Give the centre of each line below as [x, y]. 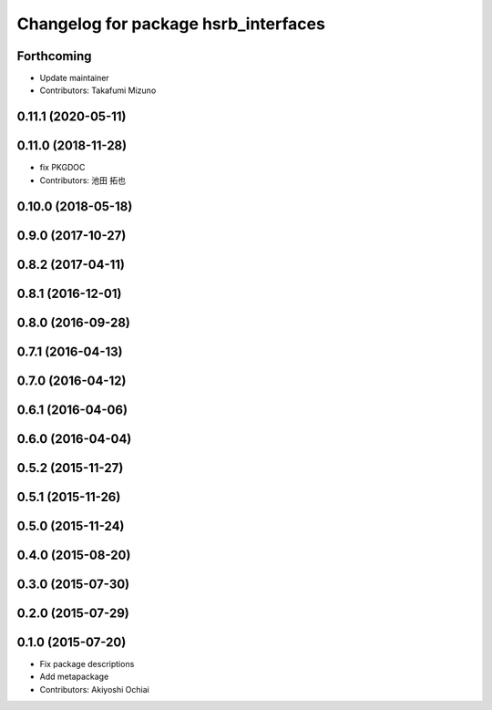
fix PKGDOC [62, 168]
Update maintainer [74, 78]
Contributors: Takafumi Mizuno [98, 90]
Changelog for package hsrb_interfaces [171, 24]
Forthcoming [54, 56]
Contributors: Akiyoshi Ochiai [94, 689]
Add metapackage [74, 677]
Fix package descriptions [87, 664]
